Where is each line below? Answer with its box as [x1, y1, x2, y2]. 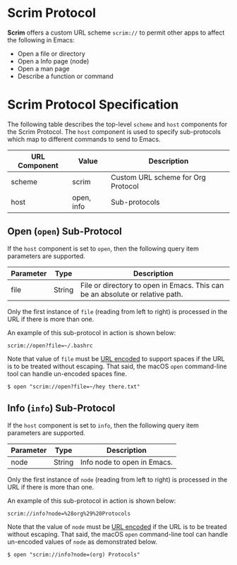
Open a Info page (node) [17, 56, 90, 65]
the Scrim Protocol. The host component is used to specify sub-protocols [7, 127, 221, 135]
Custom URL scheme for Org [110, 172, 207, 182]
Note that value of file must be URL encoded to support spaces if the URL [7, 354, 225, 363]
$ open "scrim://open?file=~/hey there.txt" [7, 383, 140, 390]
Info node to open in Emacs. [80, 457, 173, 467]
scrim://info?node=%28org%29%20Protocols [7, 510, 131, 517]
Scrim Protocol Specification [7, 97, 179, 113]
